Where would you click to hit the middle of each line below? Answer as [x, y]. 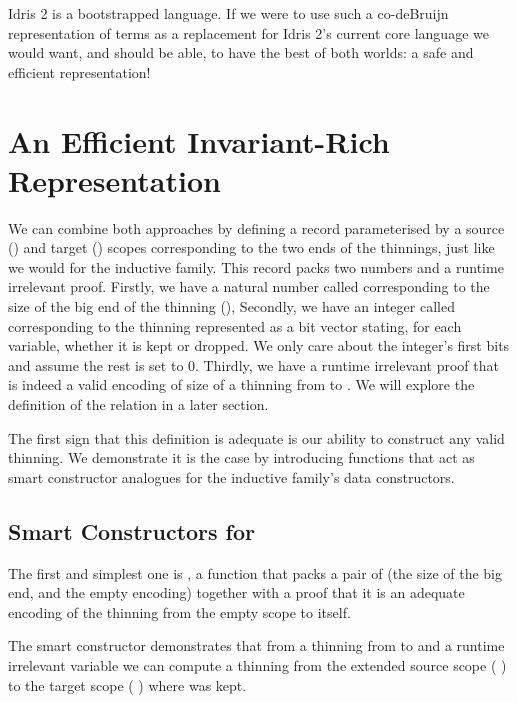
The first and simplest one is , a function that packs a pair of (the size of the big [255, 572]
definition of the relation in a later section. [138, 404]
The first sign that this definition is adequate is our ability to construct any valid [256, 437]
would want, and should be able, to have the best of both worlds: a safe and [241, 52]
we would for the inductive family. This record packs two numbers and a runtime [256, 266]
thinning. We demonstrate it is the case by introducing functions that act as [241, 457]
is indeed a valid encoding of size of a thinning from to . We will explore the [241, 384]
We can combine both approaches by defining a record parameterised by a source [256, 227]
